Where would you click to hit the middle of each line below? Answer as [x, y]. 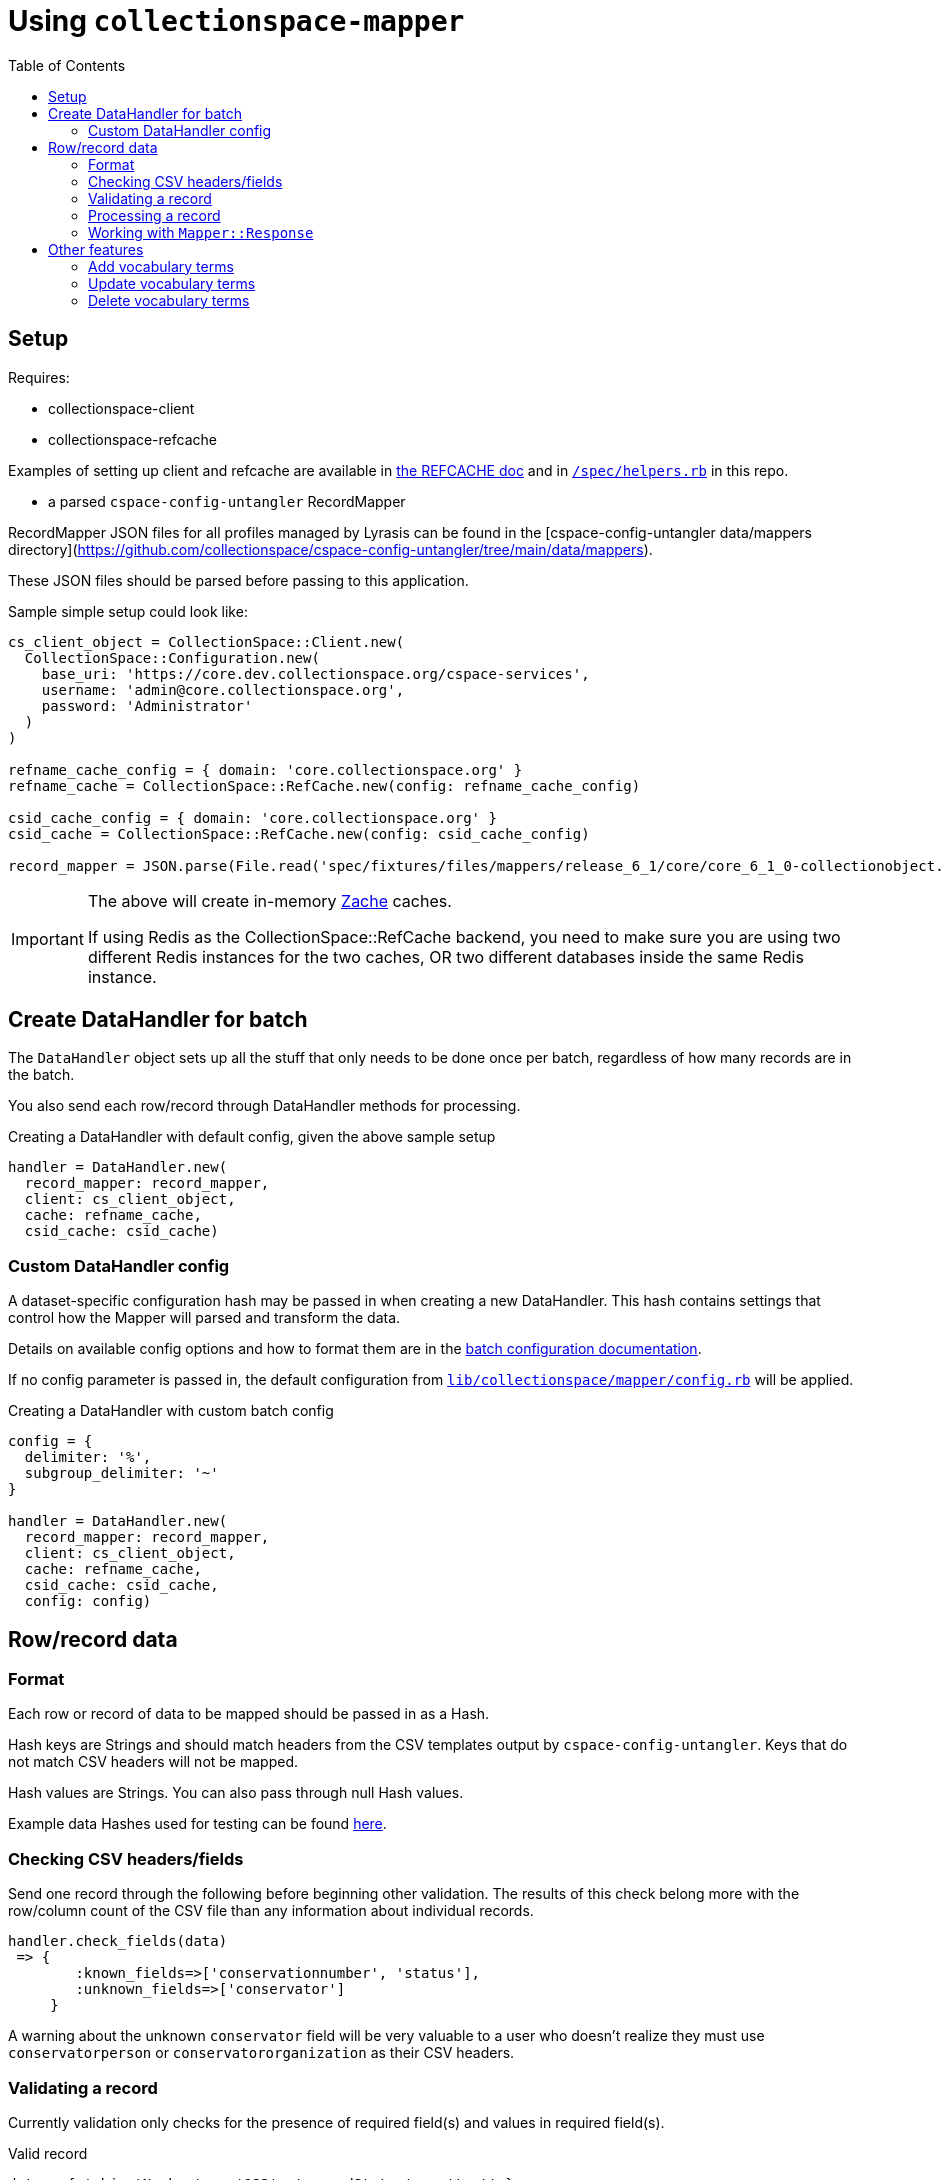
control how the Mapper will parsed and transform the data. [204, 1318]
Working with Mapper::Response [201, 232]
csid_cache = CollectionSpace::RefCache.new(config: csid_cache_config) [299, 833]
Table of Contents [67, 65]
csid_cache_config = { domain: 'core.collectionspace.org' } [252, 817]
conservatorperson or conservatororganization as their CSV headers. [261, 2053]
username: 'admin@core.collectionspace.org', [223, 689]
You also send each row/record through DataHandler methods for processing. [264, 1106]
